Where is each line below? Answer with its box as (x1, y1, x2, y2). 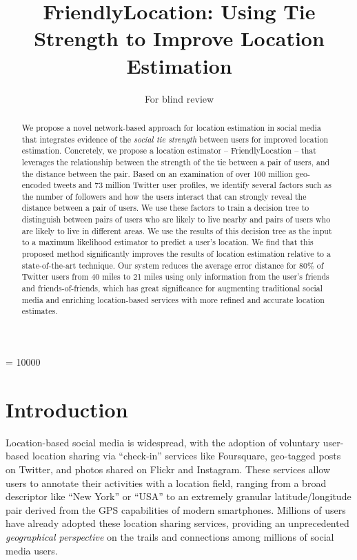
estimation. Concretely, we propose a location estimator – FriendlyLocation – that (21, 145, 316, 156)
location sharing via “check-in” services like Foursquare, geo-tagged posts (32, 448, 341, 463)
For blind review (144, 91, 214, 105)
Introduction (6, 395, 128, 423)
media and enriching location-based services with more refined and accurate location (21, 293, 325, 305)
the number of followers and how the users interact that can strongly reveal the (21, 190, 307, 202)
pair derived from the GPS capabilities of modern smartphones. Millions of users (6, 502, 346, 517)
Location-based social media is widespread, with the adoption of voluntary (6, 435, 320, 449)
